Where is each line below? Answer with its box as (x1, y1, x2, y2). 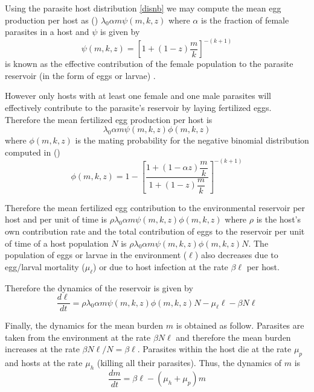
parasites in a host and (5, 25, 89, 38)
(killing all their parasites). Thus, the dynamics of (97, 356, 282, 369)
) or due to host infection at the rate (93, 260, 228, 273)
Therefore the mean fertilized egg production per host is (5, 113, 213, 125)
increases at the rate (5, 343, 80, 355)
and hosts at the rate (5, 356, 83, 369)
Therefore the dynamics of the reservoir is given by (5, 281, 193, 294)
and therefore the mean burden (176, 330, 291, 343)
